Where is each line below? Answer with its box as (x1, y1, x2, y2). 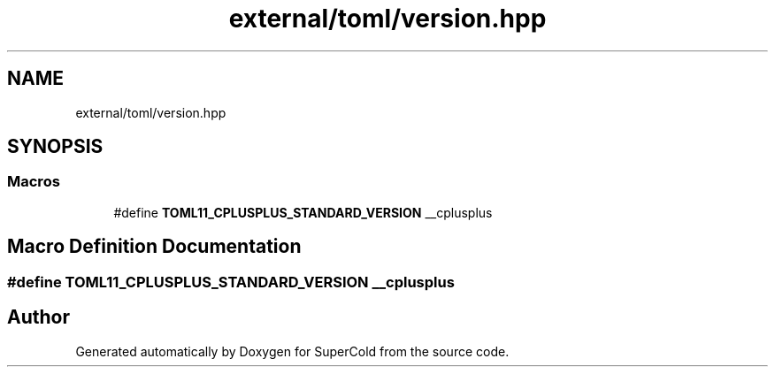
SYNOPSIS (7, 135, 104, 158)
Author (7, 306, 70, 329)
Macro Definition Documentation (7, 235, 302, 258)
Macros (7, 172, 60, 191)
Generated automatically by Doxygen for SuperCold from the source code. (75, 343, 510, 359)
